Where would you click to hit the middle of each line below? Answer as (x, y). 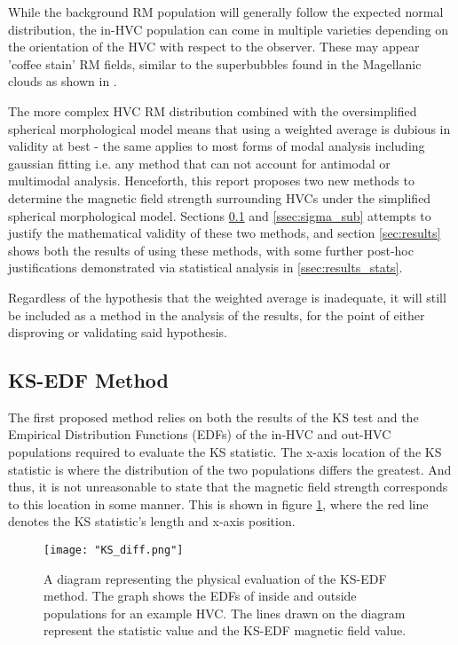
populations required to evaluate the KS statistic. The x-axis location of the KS (225, 452)
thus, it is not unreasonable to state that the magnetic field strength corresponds (228, 487)
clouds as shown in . (63, 81)
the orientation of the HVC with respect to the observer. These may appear (214, 47)
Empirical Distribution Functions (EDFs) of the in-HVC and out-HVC (200, 434)
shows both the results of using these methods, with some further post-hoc (211, 250)
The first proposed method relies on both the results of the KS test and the (213, 417)
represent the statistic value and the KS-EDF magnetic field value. (225, 630)
